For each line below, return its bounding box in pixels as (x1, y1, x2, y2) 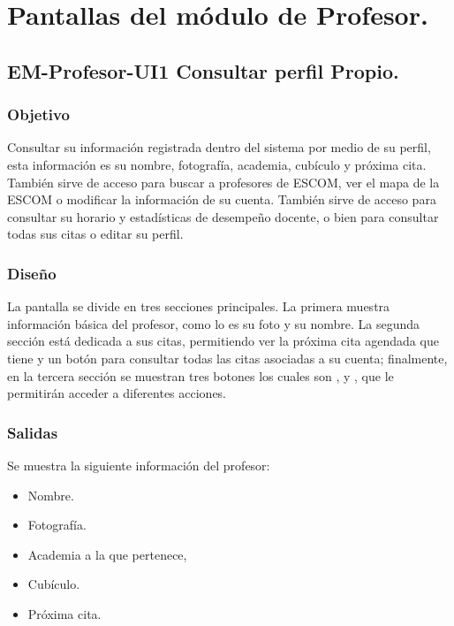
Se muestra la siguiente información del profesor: (7, 455, 270, 474)
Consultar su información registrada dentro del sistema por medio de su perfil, (7, 138, 431, 156)
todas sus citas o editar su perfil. (7, 225, 184, 243)
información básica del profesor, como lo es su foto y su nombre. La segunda (7, 314, 420, 332)
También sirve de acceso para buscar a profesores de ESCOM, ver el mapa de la (7, 172, 440, 191)
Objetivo (7, 103, 70, 126)
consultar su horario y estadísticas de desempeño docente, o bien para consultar (7, 207, 439, 225)
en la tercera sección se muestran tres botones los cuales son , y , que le (7, 366, 394, 385)
